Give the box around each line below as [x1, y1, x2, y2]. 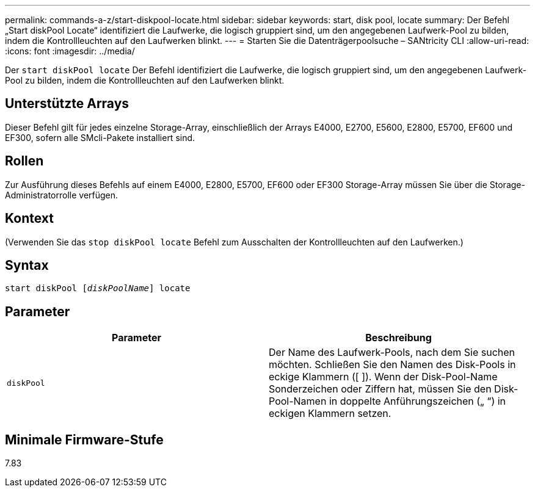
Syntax [5, 257, 49, 273]
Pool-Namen [269, 395, 327, 408]
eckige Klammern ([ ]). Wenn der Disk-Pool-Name [269, 371, 498, 383]
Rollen [5, 153, 44, 169]
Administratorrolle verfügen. [5, 189, 118, 200]
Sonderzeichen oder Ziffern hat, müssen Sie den [269, 383, 492, 396]
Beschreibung [365, 331, 432, 344]
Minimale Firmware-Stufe [5, 432, 164, 447]
